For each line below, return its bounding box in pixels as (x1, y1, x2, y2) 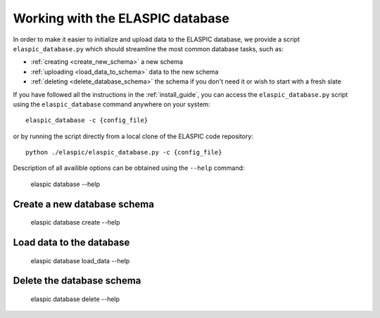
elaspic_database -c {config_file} (25, 117, 148, 124)
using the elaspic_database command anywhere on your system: (13, 100, 210, 108)
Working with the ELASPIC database (13, 11, 230, 26)
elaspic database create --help (30, 218, 120, 227)
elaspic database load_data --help (30, 256, 130, 265)
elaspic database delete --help (30, 295, 120, 303)
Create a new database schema (13, 198, 155, 210)
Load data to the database (13, 237, 130, 249)
